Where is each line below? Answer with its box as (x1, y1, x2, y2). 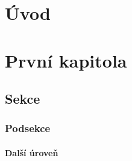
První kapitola (5, 48, 127, 72)
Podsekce (5, 121, 51, 136)
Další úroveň (5, 146, 58, 159)
